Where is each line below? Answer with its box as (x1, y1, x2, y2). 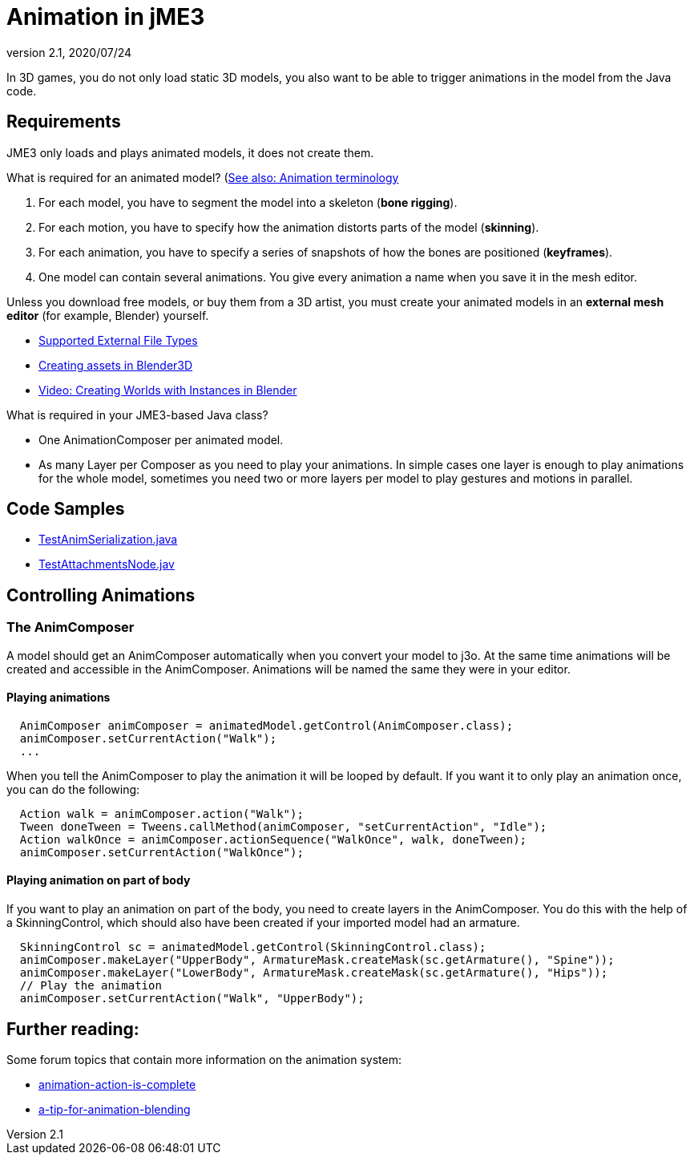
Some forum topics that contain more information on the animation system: (6, 1052, 401, 1066)
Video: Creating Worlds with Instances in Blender (38, 382, 297, 397)
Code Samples (6, 499, 125, 520)
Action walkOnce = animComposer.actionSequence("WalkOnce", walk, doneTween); (19, 832, 527, 846)
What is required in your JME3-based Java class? (6, 407, 268, 422)
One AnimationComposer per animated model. (38, 432, 284, 447)
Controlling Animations (6, 585, 196, 605)
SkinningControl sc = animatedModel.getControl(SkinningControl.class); (19, 941, 486, 954)
